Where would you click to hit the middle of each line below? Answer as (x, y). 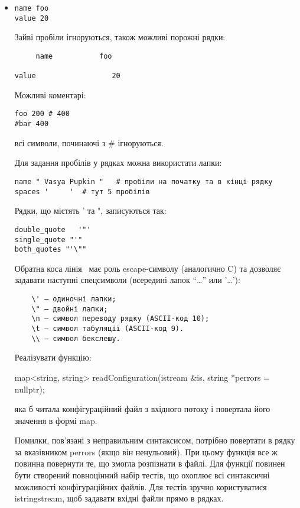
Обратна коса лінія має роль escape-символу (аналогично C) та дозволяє (148, 268)
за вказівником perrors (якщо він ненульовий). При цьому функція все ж (146, 451)
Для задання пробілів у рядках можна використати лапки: (118, 163)
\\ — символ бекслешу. (76, 338)
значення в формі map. (56, 420)
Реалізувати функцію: (53, 357)
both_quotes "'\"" (50, 250)
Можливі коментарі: (50, 94)
